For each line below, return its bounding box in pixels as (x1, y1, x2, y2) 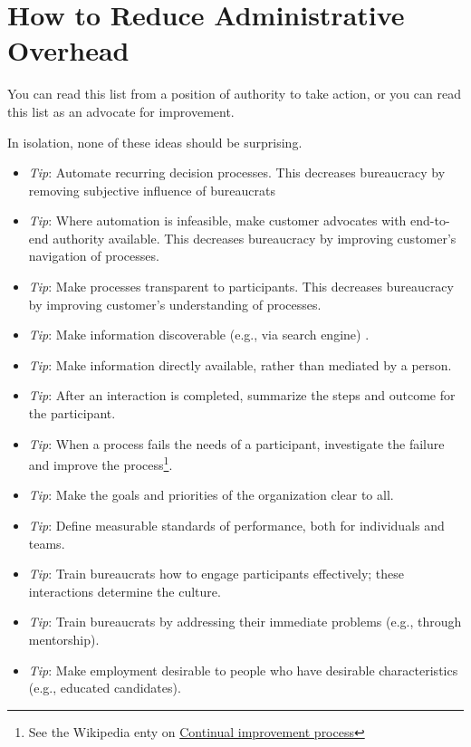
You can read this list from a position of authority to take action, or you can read (7, 84, 461, 103)
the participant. (28, 404, 116, 423)
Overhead (7, 32, 130, 69)
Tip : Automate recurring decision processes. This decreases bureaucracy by (28, 163, 446, 182)
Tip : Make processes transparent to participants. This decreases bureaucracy (28, 277, 454, 296)
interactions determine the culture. (28, 581, 221, 600)
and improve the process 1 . (28, 453, 173, 474)
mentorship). (28, 630, 100, 649)
